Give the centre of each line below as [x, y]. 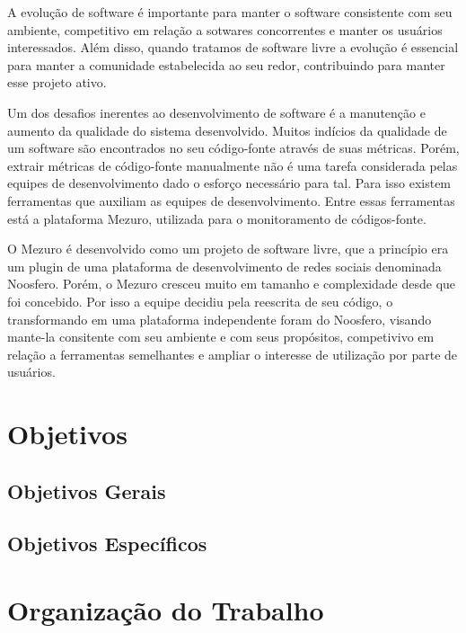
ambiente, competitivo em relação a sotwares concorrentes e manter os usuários [225, 29]
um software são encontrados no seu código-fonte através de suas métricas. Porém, [233, 148]
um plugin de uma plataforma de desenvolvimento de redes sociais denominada [224, 266]
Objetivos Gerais [87, 490]
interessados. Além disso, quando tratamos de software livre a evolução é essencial [233, 47]
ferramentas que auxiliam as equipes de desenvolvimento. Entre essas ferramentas [231, 200]
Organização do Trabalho [166, 610]
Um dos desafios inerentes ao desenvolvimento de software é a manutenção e [216, 112]
